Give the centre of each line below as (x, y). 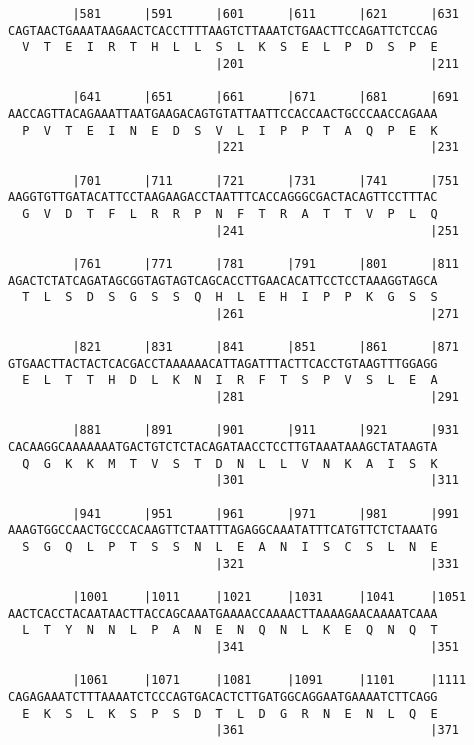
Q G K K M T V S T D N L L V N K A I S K (230, 463)
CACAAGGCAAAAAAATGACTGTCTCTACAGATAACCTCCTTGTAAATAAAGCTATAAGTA (223, 447)
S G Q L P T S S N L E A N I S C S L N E (230, 547)
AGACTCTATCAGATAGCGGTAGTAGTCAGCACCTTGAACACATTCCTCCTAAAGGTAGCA (223, 280)
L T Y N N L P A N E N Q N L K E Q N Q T (230, 630)
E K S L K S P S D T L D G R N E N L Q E (230, 713)
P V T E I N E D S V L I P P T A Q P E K (230, 130)
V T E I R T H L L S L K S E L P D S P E (230, 47)
